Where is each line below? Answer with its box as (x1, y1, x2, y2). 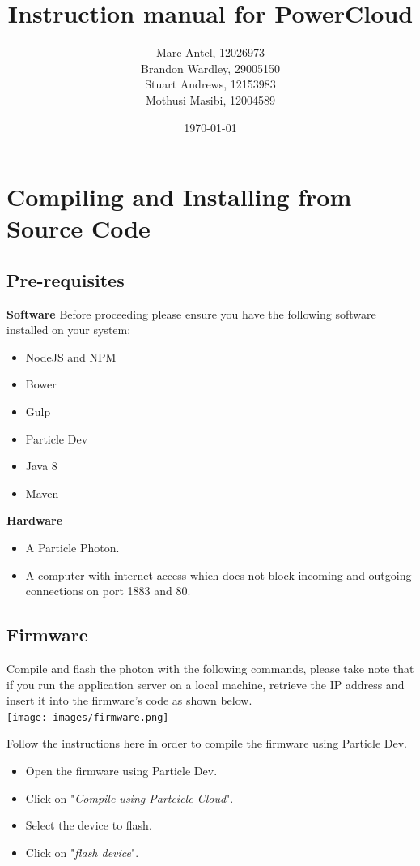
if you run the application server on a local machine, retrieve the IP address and (6, 675, 405, 692)
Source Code (6, 212, 151, 245)
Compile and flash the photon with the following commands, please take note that (6, 660, 414, 676)
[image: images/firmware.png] (6, 711, 169, 723)
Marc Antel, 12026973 (155, 44, 265, 61)
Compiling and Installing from (6, 180, 352, 213)
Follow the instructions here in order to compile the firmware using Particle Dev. (6, 735, 407, 752)
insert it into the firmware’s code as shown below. (6, 692, 252, 709)
